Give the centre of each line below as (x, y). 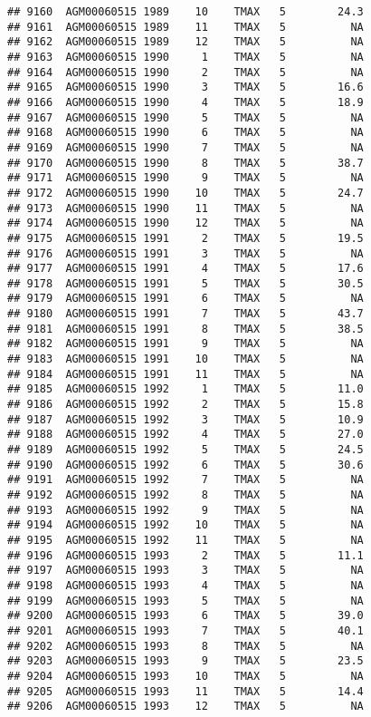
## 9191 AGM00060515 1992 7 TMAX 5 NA (185, 480)
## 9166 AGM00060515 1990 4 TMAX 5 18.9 (185, 102)
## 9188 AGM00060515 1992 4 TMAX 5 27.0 (185, 435)
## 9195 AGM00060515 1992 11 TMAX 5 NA (185, 540)
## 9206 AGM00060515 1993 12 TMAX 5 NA (185, 707)
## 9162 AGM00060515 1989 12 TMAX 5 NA (185, 42)
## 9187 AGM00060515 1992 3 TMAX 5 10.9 (185, 419)
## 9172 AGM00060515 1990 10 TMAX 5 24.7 (185, 193)
